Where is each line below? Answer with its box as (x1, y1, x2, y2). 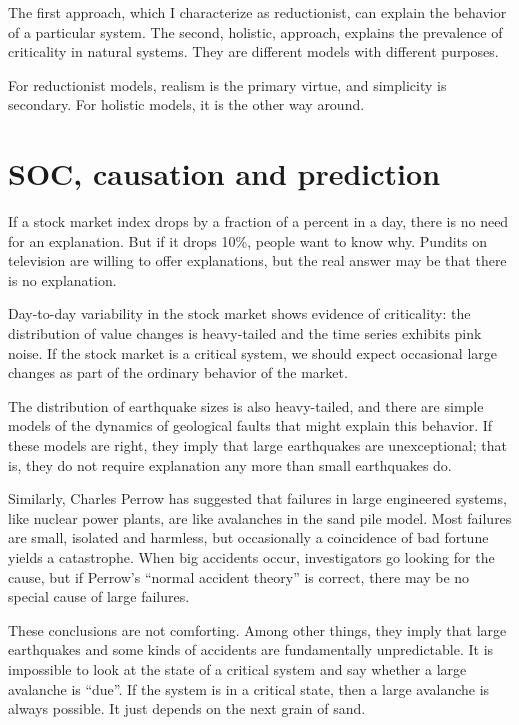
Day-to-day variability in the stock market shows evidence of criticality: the (8, 303, 471, 324)
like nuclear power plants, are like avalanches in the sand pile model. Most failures (8, 507, 512, 528)
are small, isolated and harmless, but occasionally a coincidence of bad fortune (8, 527, 489, 548)
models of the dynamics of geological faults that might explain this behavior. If (8, 415, 493, 436)
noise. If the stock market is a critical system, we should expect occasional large (8, 342, 498, 363)
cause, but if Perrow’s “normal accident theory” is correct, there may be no (8, 566, 470, 587)
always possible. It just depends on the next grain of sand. (8, 698, 366, 719)
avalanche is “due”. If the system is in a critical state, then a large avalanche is (8, 678, 490, 699)
